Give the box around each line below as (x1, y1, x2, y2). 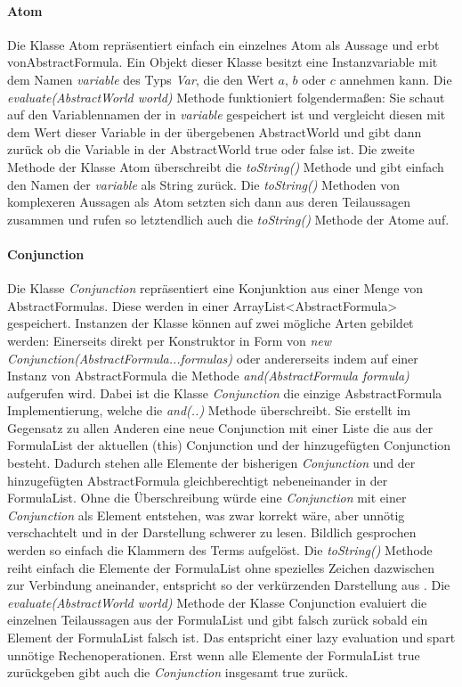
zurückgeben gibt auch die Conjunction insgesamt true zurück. (7, 663, 349, 682)
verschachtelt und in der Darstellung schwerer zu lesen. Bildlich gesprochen (7, 523, 417, 542)
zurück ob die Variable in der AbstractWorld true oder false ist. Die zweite (7, 140, 415, 159)
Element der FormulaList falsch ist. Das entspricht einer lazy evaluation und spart (7, 628, 456, 646)
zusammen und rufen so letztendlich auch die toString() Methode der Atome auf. (7, 209, 450, 228)
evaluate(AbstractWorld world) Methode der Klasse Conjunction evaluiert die (7, 593, 427, 611)
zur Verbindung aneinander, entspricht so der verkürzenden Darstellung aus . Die (7, 576, 450, 594)
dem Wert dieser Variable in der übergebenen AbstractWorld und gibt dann (7, 122, 422, 141)
